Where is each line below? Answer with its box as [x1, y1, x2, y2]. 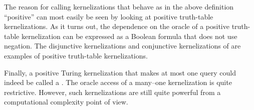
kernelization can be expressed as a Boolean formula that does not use [21, 30, 237, 41]
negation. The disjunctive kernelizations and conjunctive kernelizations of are [4, 40, 241, 51]
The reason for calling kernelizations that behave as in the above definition [4, 1, 234, 11]
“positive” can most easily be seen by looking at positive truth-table [4, 11, 213, 21]
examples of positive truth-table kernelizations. [4, 50, 148, 60]
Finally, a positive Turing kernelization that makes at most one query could [4, 67, 236, 77]
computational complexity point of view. [4, 96, 128, 107]
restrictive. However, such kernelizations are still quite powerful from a [4, 86, 221, 97]
